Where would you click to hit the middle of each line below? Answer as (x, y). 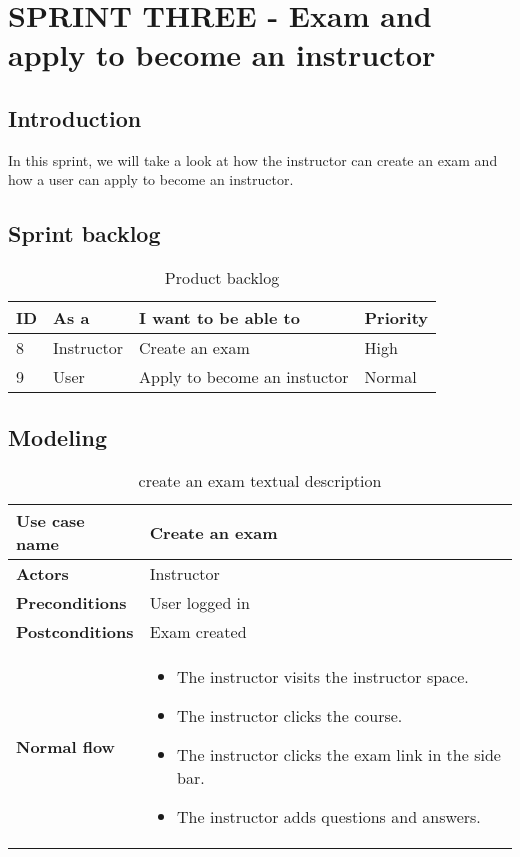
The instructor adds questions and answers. (329, 817)
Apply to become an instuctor (244, 377)
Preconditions (71, 603)
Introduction (75, 117)
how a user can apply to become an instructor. (151, 179)
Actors (42, 574)
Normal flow (65, 747)
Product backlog (222, 278)
